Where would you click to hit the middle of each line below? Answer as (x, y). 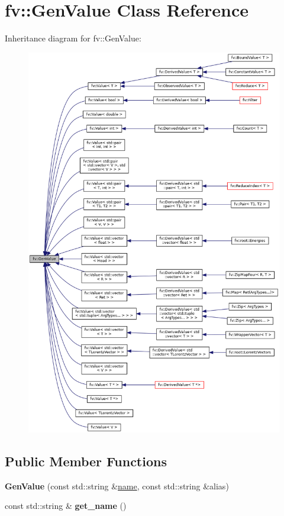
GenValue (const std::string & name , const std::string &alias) (117, 486)
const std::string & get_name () (66, 506)
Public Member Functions (86, 461)
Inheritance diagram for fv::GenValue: (73, 38)
